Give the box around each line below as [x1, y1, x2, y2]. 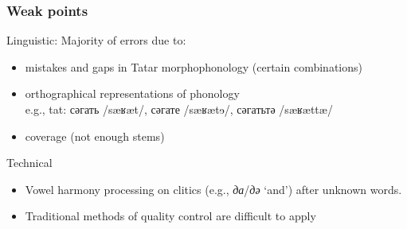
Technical [6, 154, 53, 171]
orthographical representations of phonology [25, 85, 240, 102]
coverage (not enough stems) [25, 127, 165, 144]
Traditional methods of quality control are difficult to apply [25, 208, 316, 224]
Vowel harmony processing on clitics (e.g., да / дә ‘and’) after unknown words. [25, 180, 402, 197]
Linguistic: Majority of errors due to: [6, 32, 186, 49]
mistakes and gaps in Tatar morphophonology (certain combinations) [25, 58, 362, 75]
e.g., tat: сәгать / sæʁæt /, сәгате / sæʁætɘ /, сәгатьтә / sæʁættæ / [25, 101, 333, 117]
